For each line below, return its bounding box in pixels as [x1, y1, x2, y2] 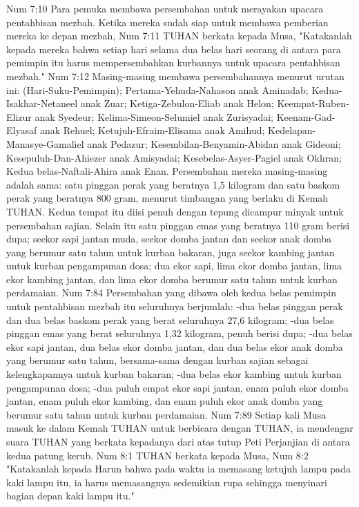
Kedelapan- [268, 123, 316, 137]
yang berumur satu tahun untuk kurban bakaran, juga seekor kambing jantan [6, 245, 335, 259]
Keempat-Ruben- [277, 96, 349, 111]
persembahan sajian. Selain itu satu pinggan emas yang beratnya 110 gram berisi [6, 218, 350, 232]
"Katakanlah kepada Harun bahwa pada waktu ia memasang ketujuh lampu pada [6, 461, 351, 476]
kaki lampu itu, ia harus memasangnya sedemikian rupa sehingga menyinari [6, 475, 327, 489]
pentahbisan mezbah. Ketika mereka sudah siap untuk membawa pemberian [6, 15, 329, 29]
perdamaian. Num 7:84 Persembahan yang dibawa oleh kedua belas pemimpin [6, 285, 337, 300]
